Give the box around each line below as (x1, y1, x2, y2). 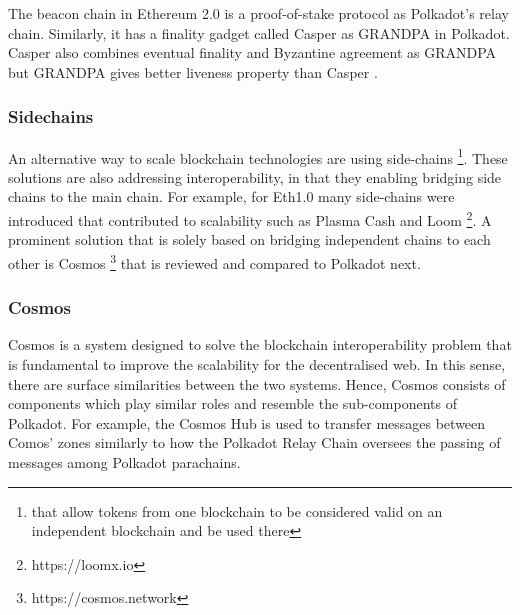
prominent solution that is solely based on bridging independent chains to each (8, 229, 491, 250)
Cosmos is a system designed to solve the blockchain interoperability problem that (8, 334, 512, 355)
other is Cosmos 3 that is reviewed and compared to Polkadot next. (8, 249, 421, 273)
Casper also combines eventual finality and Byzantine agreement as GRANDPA (8, 42, 497, 63)
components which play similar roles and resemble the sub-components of (8, 393, 457, 414)
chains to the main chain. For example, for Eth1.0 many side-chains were (8, 186, 455, 207)
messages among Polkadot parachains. (8, 451, 241, 472)
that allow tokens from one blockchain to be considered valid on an (31, 500, 443, 521)
